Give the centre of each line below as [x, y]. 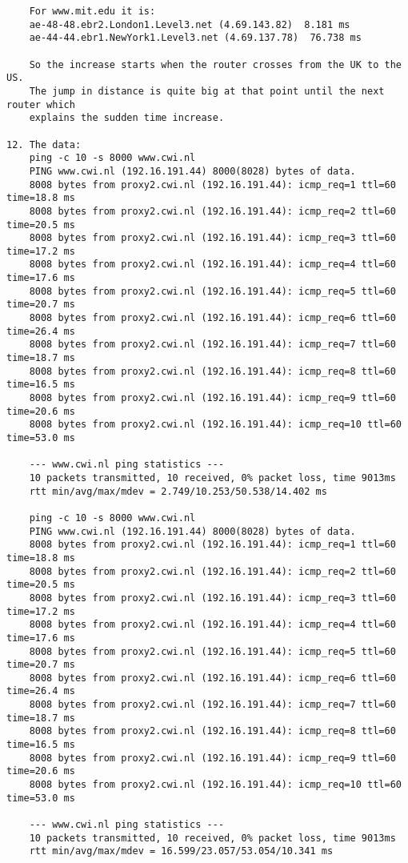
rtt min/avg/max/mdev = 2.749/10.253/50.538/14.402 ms [178, 491]
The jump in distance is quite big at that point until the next [207, 91]
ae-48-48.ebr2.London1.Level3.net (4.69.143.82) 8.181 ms [190, 24]
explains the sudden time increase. [127, 118]
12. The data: [44, 145]
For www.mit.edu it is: [92, 11]
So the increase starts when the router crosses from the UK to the [215, 64]
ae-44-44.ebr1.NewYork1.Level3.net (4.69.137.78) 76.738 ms [195, 38]
